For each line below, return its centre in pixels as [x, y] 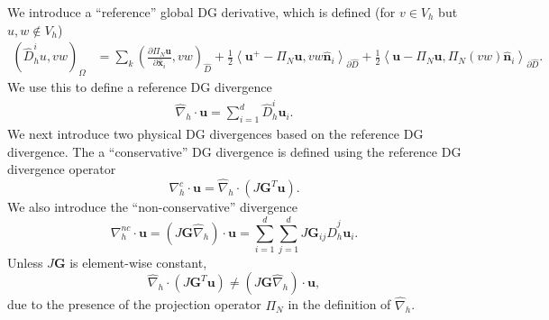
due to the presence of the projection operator [134, 304]
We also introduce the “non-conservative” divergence [152, 207]
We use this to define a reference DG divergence [140, 87]
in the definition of [339, 304]
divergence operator [62, 169]
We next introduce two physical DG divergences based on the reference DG [215, 134]
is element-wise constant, [138, 262]
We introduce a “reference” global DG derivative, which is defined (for [201, 12]
